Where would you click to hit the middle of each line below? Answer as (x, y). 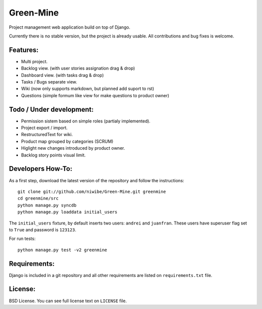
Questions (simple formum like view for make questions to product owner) (95, 95)
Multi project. (34, 61)
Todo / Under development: (51, 109)
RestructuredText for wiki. (47, 135)
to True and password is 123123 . (42, 230)
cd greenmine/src (38, 198)
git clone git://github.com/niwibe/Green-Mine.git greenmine (92, 191)
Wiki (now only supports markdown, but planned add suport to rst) (88, 89)
